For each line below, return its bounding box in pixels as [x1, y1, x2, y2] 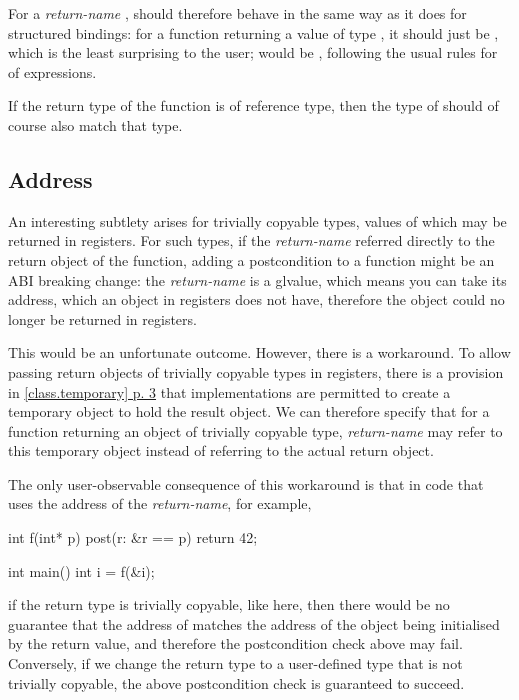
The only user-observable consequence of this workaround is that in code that [8, 473, 484, 494]
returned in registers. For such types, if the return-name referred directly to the [8, 230, 495, 251]
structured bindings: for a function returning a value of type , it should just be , [8, 22, 499, 43]
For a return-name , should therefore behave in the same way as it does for [8, 3, 467, 23]
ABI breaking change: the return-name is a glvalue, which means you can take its [8, 269, 507, 290]
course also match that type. [8, 114, 183, 135]
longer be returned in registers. [8, 308, 197, 329]
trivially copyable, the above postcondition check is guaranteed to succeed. [8, 672, 465, 693]
